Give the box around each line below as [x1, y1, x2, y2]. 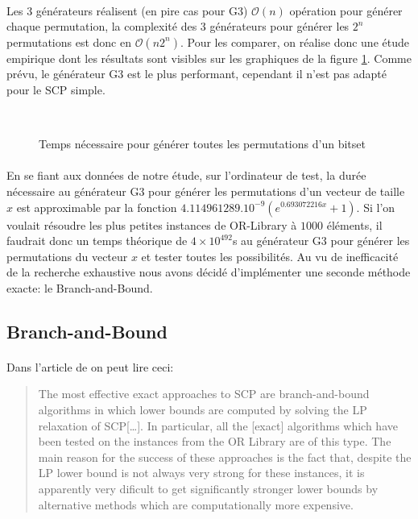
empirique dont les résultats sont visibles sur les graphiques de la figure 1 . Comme [6, 49, 412, 66]
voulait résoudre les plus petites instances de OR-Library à [6, 216, 297, 233]
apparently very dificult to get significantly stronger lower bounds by [38, 480, 379, 497]
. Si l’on [356, 198, 395, 215]
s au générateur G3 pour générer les [232, 232, 410, 249]
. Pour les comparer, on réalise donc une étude [180, 33, 409, 50]
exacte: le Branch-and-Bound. [6, 279, 153, 296]
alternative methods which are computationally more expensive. [38, 496, 354, 513]
